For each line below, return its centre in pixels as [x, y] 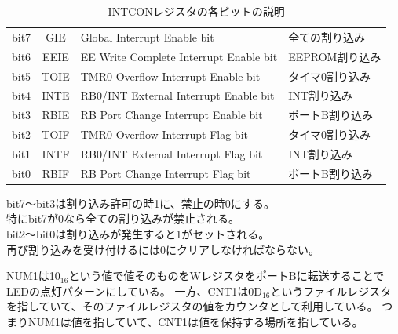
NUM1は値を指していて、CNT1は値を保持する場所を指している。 [195, 321]
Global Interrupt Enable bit [147, 36]
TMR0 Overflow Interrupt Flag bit [164, 134]
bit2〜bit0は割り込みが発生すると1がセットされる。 [138, 234]
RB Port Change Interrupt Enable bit [172, 115]
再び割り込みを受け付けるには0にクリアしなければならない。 [163, 249]
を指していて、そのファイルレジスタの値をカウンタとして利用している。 [192, 306]
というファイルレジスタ [331, 290]
